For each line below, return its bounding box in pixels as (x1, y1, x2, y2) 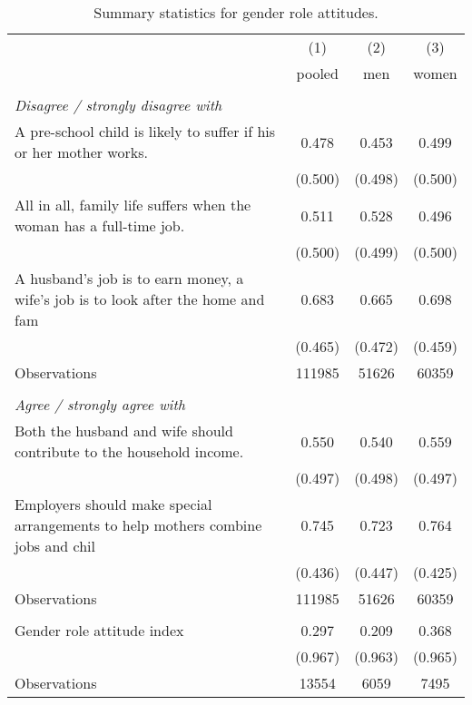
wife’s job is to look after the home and (15, 289, 265, 309)
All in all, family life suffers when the (15, 194, 251, 215)
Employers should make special (15, 494, 212, 514)
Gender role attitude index (15, 620, 184, 641)
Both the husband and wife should (15, 420, 233, 441)
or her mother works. (15, 142, 148, 162)
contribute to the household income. (15, 441, 244, 462)
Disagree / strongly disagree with (15, 94, 222, 115)
